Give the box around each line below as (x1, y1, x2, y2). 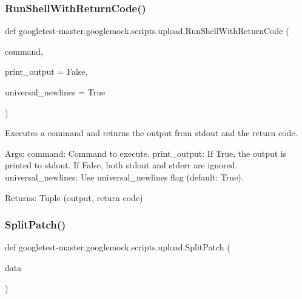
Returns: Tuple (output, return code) (5, 191, 143, 204)
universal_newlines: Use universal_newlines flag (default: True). (5, 170, 244, 183)
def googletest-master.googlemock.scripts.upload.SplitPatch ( (5, 241, 230, 253)
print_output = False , (5, 65, 88, 78)
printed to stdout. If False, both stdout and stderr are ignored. (5, 159, 238, 171)
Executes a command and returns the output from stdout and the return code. (5, 126, 298, 139)
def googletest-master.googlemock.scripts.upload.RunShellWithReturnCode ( (5, 24, 289, 37)
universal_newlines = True (5, 86, 106, 98)
